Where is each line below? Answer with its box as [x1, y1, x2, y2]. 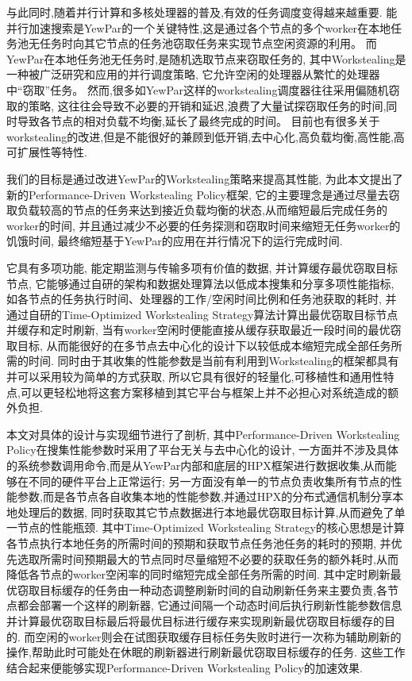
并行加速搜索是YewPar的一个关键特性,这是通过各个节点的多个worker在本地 [6, 19, 391, 36]
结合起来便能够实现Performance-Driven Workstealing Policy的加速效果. [6, 659, 363, 675]
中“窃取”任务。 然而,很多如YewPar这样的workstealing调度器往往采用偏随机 [6, 81, 389, 98]
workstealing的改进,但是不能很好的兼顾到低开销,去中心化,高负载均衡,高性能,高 [6, 128, 405, 144]
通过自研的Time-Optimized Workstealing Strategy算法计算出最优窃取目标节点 [6, 306, 399, 322]
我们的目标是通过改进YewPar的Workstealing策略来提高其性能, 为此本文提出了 [6, 170, 403, 187]
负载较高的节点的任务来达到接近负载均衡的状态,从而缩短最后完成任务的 [17, 202, 387, 218]
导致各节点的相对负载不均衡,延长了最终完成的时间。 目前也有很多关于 [17, 113, 380, 129]
